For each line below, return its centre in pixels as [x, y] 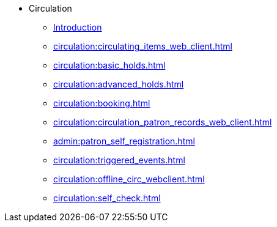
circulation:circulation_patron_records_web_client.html [163, 122]
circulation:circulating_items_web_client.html [143, 46]
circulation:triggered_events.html [119, 160]
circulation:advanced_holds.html [119, 84]
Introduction [78, 27]
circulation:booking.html [102, 103]
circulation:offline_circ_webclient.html [129, 179]
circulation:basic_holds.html [109, 65]
